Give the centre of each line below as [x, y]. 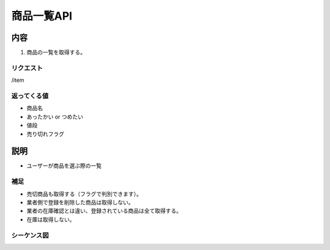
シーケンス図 [30, 235]
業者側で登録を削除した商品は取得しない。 [80, 202]
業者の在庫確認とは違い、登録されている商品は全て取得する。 [104, 211]
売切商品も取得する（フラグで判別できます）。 [84, 194]
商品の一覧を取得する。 [56, 53]
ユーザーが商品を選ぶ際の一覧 [64, 166]
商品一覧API [42, 16]
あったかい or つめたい [55, 117]
